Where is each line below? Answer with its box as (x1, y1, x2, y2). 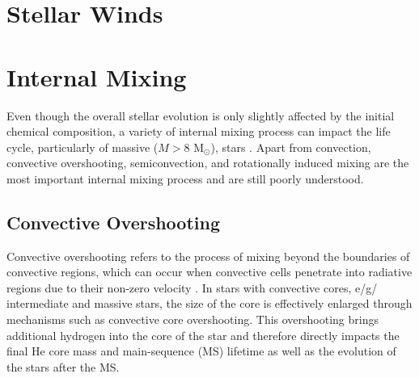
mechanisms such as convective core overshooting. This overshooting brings (6, 311, 379, 328)
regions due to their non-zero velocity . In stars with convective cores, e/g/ (6, 279, 378, 296)
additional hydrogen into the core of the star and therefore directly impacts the (6, 326, 400, 343)
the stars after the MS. (6, 358, 120, 375)
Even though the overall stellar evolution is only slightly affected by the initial (6, 107, 395, 124)
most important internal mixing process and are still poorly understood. (6, 170, 364, 187)
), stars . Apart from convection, (210, 138, 371, 155)
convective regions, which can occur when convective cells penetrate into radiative (6, 263, 413, 280)
